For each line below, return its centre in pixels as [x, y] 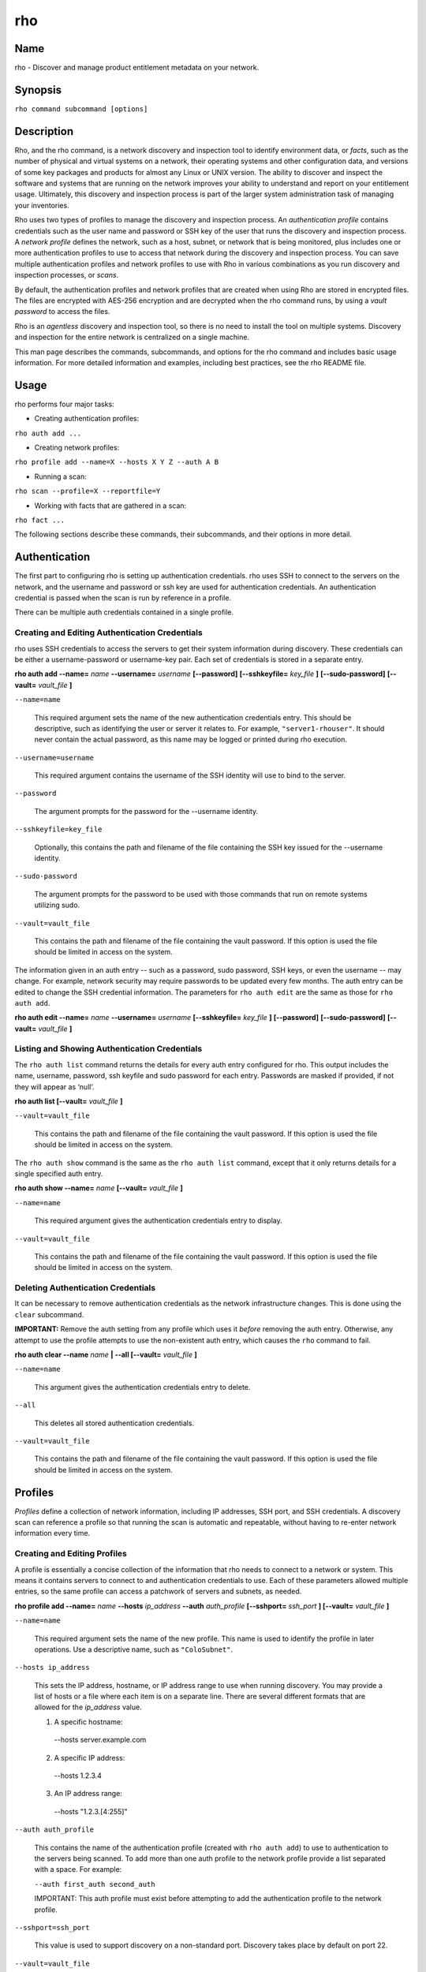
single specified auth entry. [59, 1173]
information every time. [52, 1533]
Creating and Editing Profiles [71, 1554]
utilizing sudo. [57, 905]
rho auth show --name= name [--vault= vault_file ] [99, 1188]
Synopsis [38, 90]
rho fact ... [40, 520]
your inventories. [42, 205]
